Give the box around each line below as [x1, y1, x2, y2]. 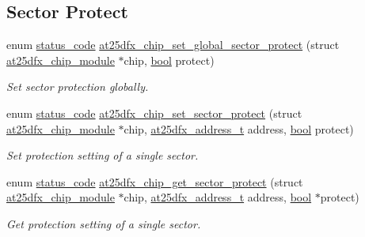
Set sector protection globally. [6, 78, 149, 95]
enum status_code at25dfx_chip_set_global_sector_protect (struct [6, 36, 340, 53]
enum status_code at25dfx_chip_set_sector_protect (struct [6, 104, 302, 121]
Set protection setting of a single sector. [6, 147, 199, 164]
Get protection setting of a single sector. [6, 215, 201, 231]
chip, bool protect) [124, 51, 215, 68]
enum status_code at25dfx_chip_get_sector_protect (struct [6, 173, 303, 190]
